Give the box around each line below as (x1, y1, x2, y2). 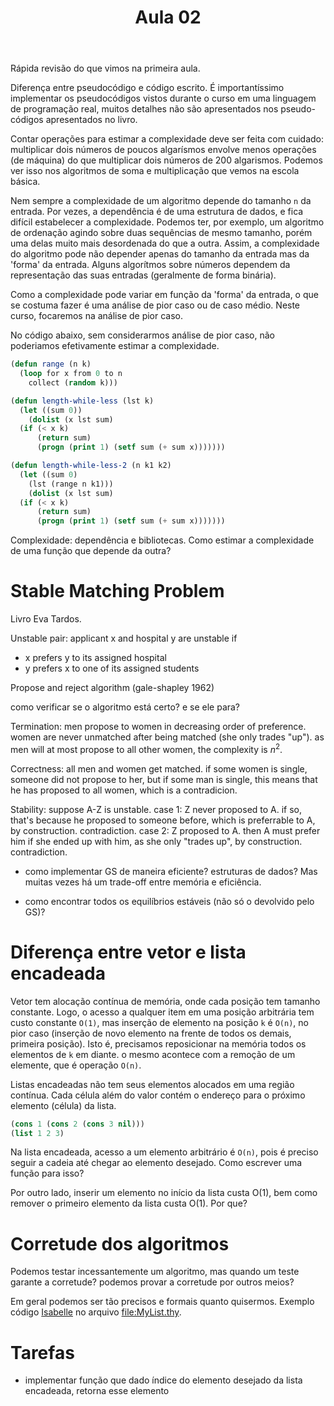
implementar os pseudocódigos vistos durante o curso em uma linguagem (10, 92, 317, 105)
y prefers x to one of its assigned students (24, 662, 200, 675)
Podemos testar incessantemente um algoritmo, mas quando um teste (10, 1266, 300, 1278)
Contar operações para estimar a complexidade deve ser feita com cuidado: (10, 133, 325, 145)
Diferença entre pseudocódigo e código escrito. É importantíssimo (10, 82, 285, 94)
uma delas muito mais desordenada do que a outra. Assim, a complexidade (10, 237, 320, 250)
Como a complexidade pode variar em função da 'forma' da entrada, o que (10, 289, 319, 301)
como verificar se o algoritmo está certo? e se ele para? (10, 701, 241, 713)
